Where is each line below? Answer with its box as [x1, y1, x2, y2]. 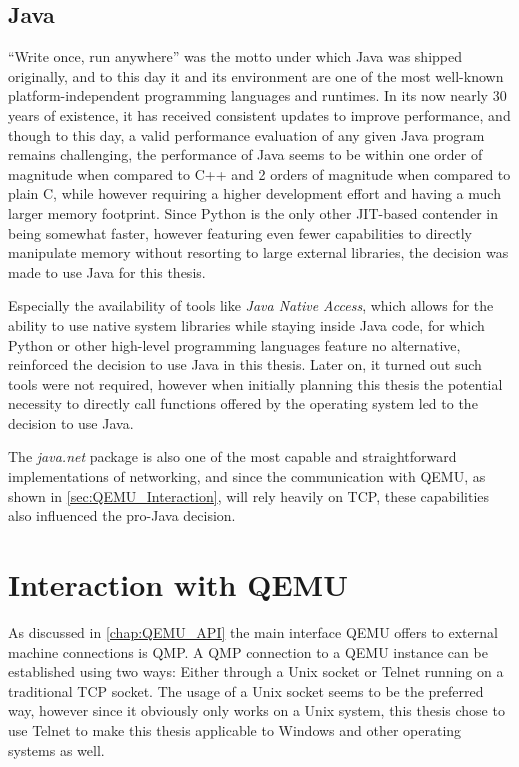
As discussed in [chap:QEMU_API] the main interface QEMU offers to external [8, 621, 498, 642]
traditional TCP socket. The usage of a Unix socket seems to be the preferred [8, 680, 484, 701]
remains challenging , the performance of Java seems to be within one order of [8, 144, 483, 165]
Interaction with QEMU [8, 564, 348, 605]
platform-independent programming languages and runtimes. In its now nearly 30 [8, 85, 507, 106]
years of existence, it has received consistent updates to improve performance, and [8, 104, 511, 125]
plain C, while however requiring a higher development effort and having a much [8, 183, 501, 204]
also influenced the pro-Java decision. [8, 505, 236, 526]
